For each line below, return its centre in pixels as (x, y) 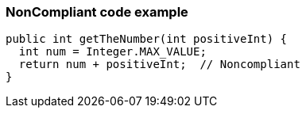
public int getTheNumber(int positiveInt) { (147, 39)
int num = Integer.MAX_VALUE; (112, 52)
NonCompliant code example (97, 12)
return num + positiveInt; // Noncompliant (159, 65)
